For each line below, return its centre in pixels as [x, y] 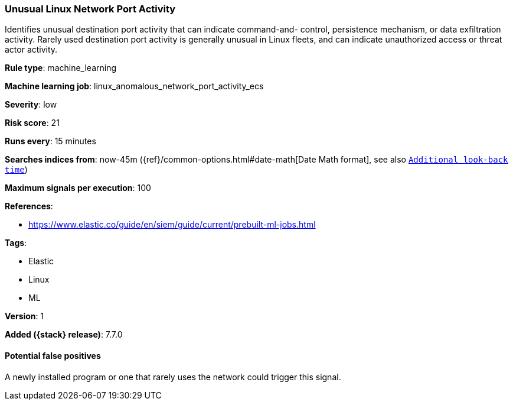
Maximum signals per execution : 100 [78, 188]
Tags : [16, 243]
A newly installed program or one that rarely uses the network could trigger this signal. [173, 377]
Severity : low [31, 105]
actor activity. [31, 50]
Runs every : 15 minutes [50, 141]
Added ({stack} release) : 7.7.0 [64, 335]
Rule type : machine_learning [61, 68]
